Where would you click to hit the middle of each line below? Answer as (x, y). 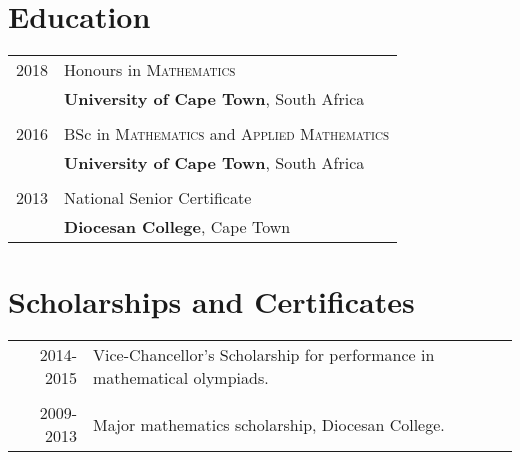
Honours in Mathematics (150, 70)
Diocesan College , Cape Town (177, 227)
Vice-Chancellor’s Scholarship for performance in (264, 355)
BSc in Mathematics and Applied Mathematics (227, 134)
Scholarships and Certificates (211, 301)
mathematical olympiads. (181, 378)
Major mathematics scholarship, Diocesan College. (269, 424)
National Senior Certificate (158, 198)
